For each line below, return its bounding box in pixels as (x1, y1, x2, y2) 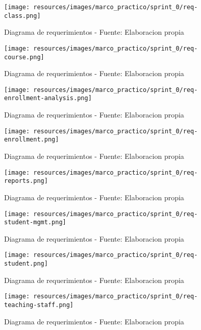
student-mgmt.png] (4, 219, 66, 226)
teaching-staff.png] (4, 301, 74, 309)
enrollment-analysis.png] (4, 95, 92, 102)
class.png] (4, 12, 41, 19)
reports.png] (4, 177, 48, 185)
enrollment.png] (4, 136, 59, 144)
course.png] (4, 53, 44, 61)
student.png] (4, 260, 48, 268)
